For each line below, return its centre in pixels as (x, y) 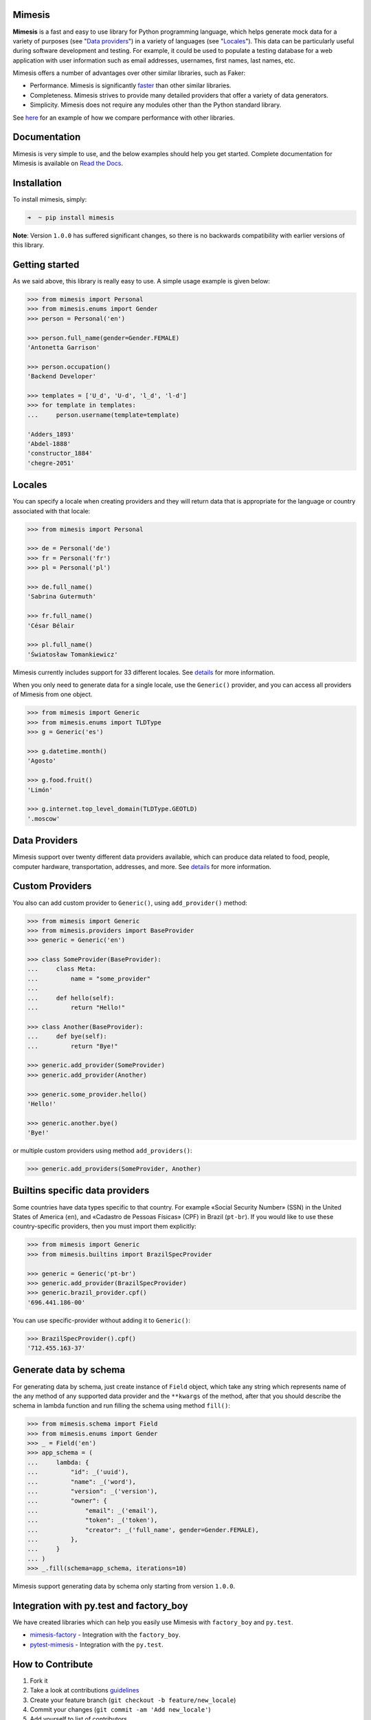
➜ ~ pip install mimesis (71, 217)
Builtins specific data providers (81, 1191)
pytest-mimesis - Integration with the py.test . (97, 1644)
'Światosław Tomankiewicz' (72, 654)
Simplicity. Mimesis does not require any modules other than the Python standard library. (156, 105)
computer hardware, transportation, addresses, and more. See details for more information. (142, 866)
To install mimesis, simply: (50, 199)
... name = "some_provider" (89, 978)
